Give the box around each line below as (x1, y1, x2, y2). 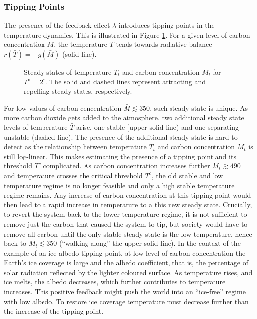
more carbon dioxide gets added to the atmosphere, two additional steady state (4, 112, 244, 122)
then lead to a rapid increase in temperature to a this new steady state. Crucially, (4, 199, 252, 209)
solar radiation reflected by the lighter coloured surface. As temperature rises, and (4, 267, 253, 277)
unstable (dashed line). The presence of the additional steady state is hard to (4, 131, 238, 142)
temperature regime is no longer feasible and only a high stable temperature (4, 180, 235, 190)
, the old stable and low (151, 170, 223, 180)
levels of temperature (4, 121, 68, 132)
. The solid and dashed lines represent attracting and (45, 76, 206, 86)
